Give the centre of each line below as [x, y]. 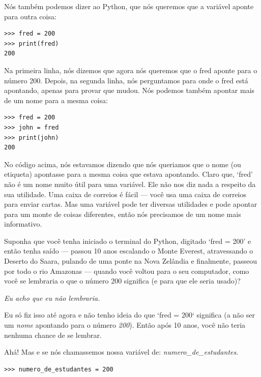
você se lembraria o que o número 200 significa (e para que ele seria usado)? [122, 281]
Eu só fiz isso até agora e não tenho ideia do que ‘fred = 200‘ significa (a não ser [129, 315]
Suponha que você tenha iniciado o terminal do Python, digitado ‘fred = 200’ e [128, 241]
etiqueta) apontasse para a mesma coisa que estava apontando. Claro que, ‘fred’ [128, 174]
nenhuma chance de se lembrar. [53, 335]
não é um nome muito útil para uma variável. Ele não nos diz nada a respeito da [130, 184]
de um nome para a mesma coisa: [56, 100]
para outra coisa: [30, 16]
